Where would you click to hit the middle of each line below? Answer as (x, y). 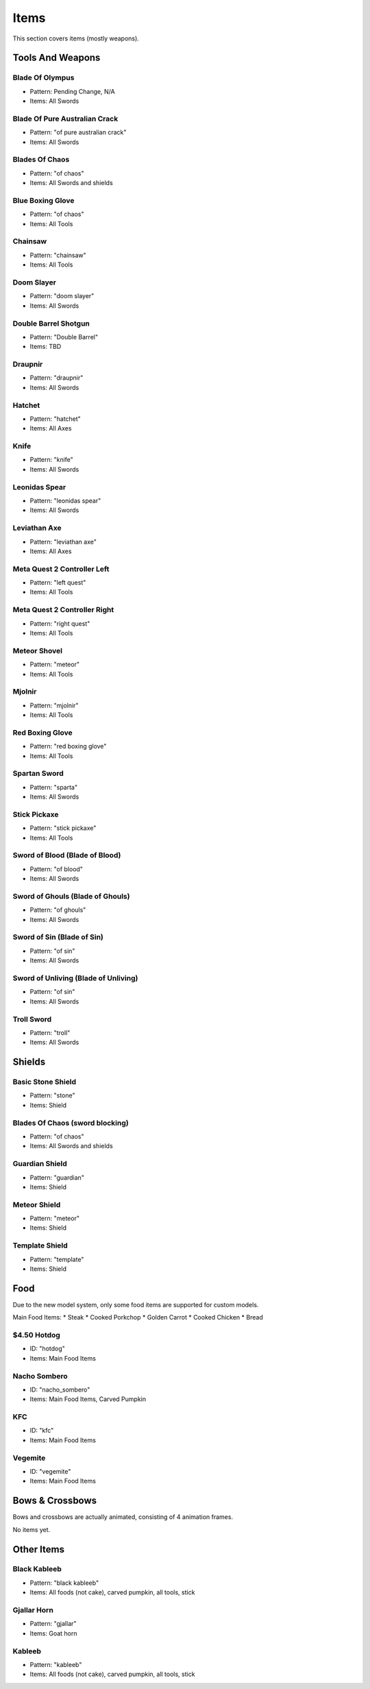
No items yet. (32, 1529)
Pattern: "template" (57, 1259)
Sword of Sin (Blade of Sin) (58, 937)
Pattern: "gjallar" (53, 1624)
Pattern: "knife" (51, 460)
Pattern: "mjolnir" (54, 705)
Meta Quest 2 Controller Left (61, 569)
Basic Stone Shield (45, 1082)
